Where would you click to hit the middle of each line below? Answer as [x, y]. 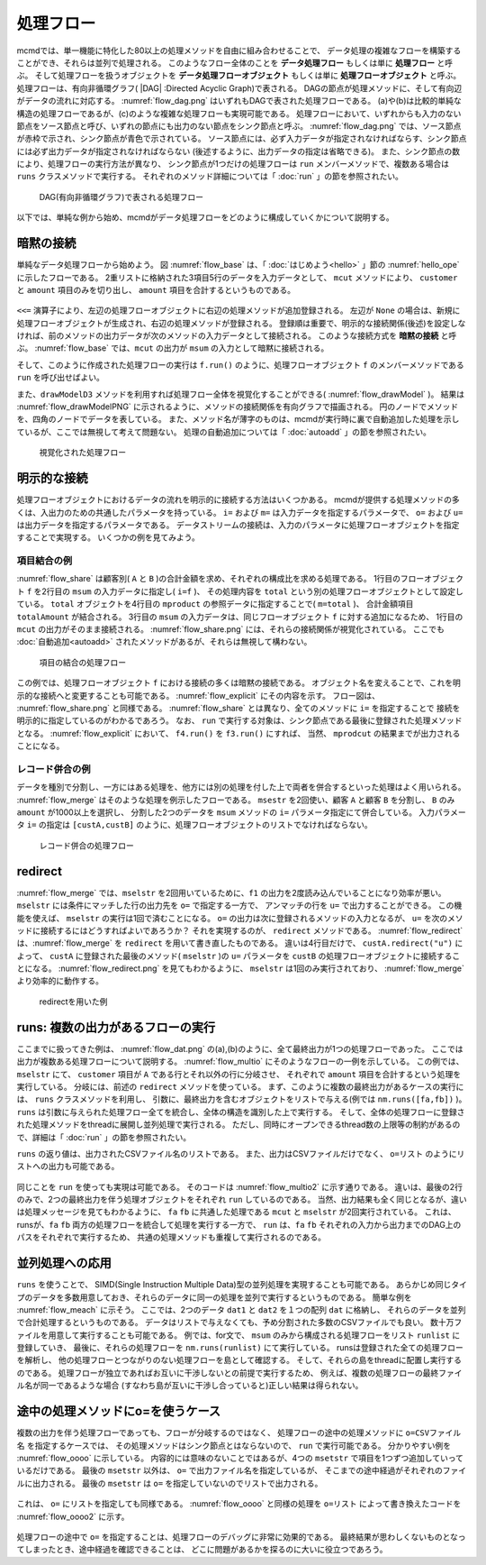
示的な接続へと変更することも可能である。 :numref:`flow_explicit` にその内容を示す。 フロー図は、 [198, 695]
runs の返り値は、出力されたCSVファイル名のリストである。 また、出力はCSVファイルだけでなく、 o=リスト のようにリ [241, 1153]
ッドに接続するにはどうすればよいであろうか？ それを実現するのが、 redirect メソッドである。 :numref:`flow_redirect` [240, 930]
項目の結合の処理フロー [82, 662]
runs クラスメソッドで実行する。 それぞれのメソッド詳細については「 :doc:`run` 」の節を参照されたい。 [210, 177]
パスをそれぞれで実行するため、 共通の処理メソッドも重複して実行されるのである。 [171, 1237]
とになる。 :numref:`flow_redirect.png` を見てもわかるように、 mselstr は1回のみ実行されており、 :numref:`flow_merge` [241, 968]
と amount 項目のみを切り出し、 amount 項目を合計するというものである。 [156, 289]
